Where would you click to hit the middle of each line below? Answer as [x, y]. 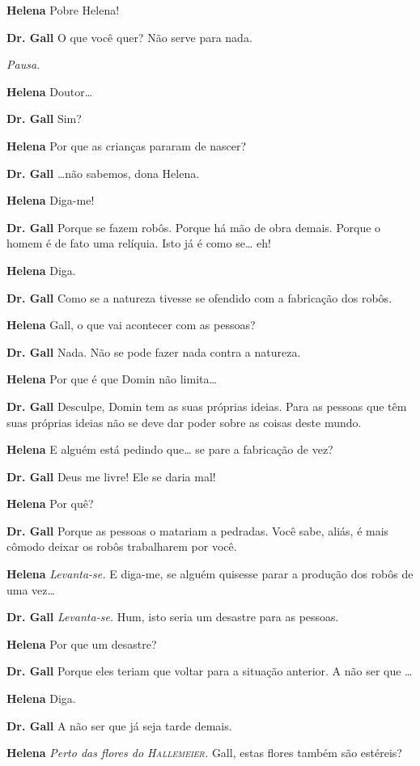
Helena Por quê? [50, 504]
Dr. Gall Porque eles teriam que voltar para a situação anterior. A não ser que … [210, 671]
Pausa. [23, 64]
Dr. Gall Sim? [44, 118]
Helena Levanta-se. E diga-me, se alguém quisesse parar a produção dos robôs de [210, 574]
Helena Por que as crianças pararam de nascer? [127, 145]
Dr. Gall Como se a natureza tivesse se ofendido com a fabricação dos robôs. [199, 297]
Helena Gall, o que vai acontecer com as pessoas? [131, 325]
